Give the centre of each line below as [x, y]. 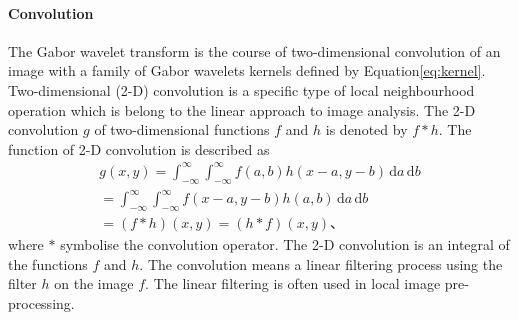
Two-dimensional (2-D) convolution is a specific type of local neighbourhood [241, 89]
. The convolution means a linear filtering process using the [321, 263]
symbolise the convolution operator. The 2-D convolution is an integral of [285, 244]
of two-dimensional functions [182, 129]
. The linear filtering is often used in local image [293, 283]
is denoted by [366, 129]
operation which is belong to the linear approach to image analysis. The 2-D [242, 109]
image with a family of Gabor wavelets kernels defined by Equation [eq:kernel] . [247, 70]
